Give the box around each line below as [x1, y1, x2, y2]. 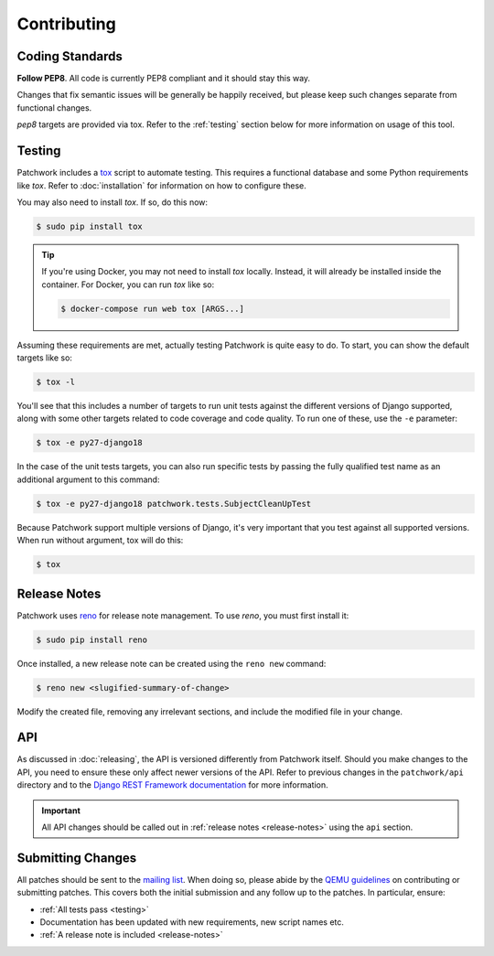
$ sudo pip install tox [36, 220, 144, 231]
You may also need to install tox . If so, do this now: [16, 197, 209, 208]
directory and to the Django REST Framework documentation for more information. [16, 779, 328, 790]
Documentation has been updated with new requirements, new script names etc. [39, 917, 345, 928]
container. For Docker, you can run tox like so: [41, 279, 215, 290]
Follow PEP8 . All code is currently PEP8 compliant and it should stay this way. [16, 73, 311, 84]
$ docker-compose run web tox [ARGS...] [60, 303, 244, 314]
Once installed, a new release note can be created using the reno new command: [16, 658, 327, 669]
